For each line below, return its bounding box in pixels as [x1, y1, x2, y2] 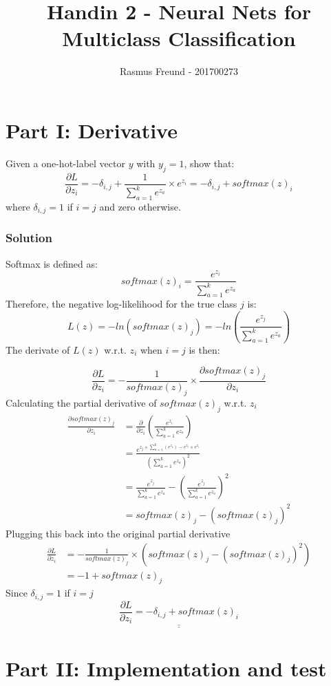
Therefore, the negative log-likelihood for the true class [6, 297, 237, 311]
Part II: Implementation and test [6, 654, 327, 682]
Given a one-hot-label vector [6, 156, 125, 170]
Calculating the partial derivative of [6, 395, 157, 409]
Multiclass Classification [62, 24, 296, 52]
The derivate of [6, 342, 70, 356]
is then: [189, 342, 220, 356]
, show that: [184, 156, 235, 170]
